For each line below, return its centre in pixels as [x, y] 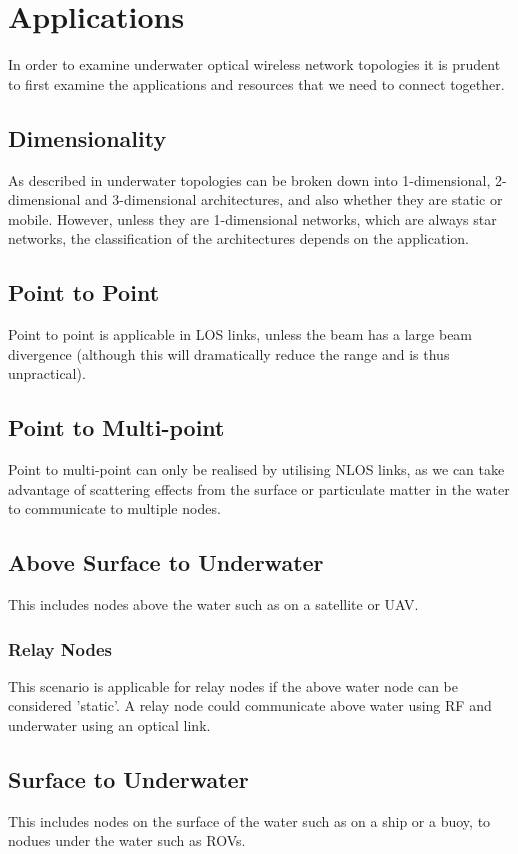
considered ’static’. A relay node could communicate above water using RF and [250, 705]
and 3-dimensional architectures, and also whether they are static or [294, 199]
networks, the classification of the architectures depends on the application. [238, 238]
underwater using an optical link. [109, 725]
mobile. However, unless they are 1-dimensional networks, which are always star [252, 218]
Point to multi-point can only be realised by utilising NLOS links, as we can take [256, 469]
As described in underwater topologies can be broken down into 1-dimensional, [249, 179]
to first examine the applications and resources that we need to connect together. [256, 83]
